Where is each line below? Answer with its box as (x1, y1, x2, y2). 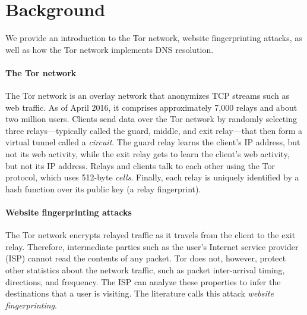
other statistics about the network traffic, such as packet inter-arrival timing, (5, 264, 285, 276)
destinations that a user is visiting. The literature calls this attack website (5, 287, 274, 300)
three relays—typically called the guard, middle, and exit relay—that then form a (5, 124, 303, 136)
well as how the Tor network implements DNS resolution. (5, 43, 214, 55)
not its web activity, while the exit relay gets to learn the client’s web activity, (5, 148, 290, 160)
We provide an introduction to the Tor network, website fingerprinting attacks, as (5, 32, 302, 44)
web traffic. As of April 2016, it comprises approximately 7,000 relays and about (5, 101, 297, 113)
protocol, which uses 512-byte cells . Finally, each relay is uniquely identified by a (5, 171, 299, 183)
